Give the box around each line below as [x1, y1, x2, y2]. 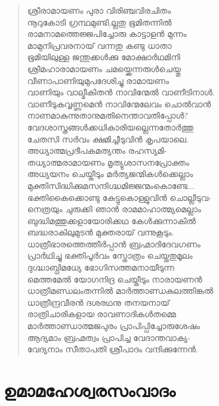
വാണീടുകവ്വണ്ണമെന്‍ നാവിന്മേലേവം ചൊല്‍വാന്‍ [27, 97, 211, 110]
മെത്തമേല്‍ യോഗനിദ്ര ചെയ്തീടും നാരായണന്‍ [27, 272, 202, 285]
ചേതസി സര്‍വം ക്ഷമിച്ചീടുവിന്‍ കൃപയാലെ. [27, 132, 189, 145]
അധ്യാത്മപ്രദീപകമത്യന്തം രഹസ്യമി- [27, 144, 167, 157]
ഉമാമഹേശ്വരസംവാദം [4, 378, 175, 402]
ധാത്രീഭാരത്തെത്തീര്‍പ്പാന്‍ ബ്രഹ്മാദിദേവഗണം [27, 237, 201, 250]
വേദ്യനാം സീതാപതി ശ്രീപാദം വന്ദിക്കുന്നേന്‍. [27, 343, 198, 355]
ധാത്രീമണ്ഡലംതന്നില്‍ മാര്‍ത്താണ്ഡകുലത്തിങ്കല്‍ [27, 284, 214, 297]
